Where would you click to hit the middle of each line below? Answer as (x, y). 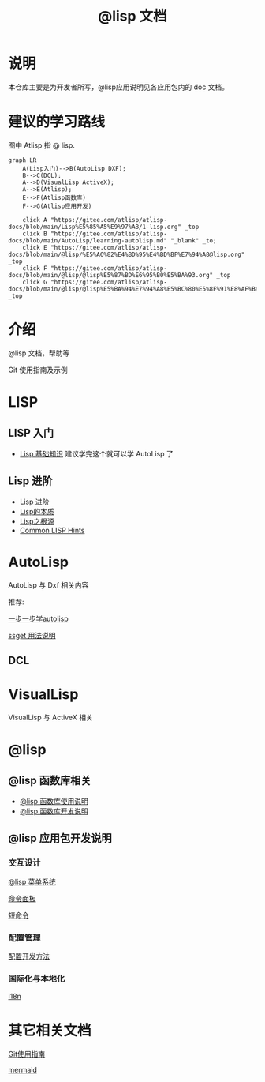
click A (35, 220)
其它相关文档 (50, 1031)
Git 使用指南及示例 (38, 370)
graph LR (22, 160)
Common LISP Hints (52, 530)
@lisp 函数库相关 (50, 781)
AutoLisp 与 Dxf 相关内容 (49, 584)
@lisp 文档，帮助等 (39, 353)
